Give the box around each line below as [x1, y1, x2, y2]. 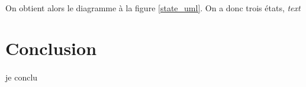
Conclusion [5, 36, 97, 60]
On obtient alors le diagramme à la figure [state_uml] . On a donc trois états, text [5, 1, 301, 14]
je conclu [5, 71, 38, 83]
